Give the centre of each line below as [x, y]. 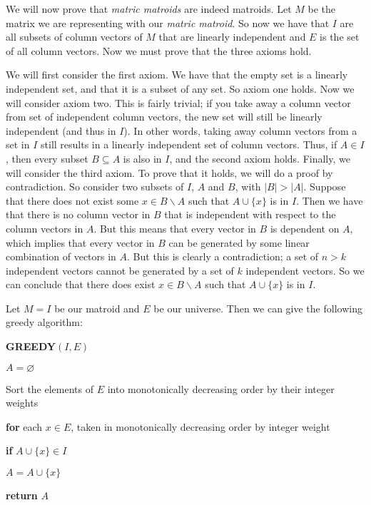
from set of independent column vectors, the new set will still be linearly [164, 117]
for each [24, 426]
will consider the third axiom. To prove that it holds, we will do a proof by [169, 172]
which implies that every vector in [80, 242]
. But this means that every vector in [175, 228]
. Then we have [330, 200]
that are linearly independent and [232, 37]
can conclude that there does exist [81, 284]
